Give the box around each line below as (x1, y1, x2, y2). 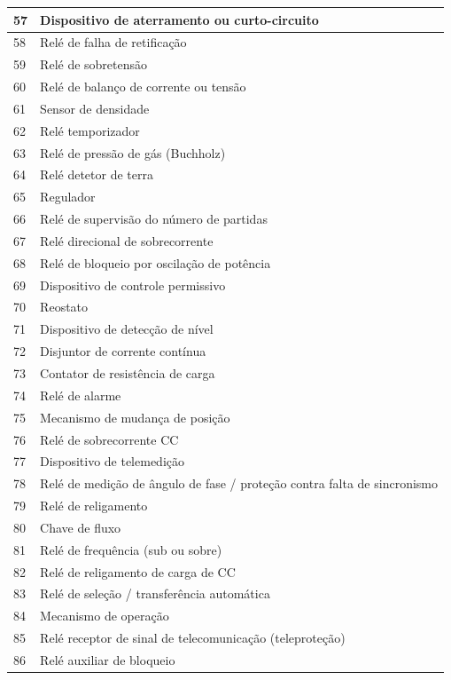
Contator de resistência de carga (40, 364, 215, 382)
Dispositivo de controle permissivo (40, 275, 226, 294)
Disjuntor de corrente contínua (40, 342, 206, 360)
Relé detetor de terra (40, 165, 153, 184)
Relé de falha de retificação (40, 33, 187, 51)
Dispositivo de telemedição (40, 452, 184, 470)
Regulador (40, 187, 96, 206)
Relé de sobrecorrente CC (40, 430, 179, 448)
